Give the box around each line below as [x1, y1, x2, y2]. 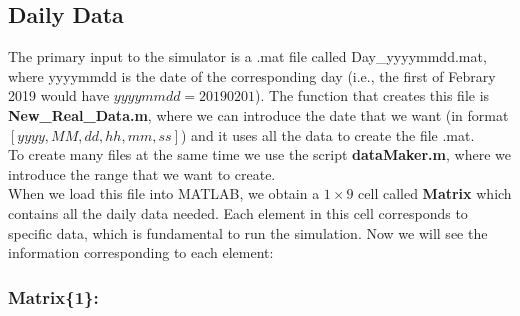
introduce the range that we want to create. [8, 163, 276, 184]
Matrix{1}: [8, 284, 99, 309]
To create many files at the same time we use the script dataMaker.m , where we [8, 144, 511, 165]
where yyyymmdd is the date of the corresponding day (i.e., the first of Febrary [8, 65, 496, 86]
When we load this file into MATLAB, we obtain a [8, 183, 320, 204]
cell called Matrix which [358, 183, 512, 204]
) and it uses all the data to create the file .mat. [180, 124, 475, 145]
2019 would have [8, 85, 110, 106]
